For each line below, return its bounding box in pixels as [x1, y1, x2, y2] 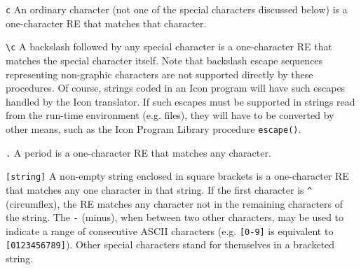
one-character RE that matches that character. [6, 15, 207, 30]
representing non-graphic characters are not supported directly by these [6, 66, 313, 81]
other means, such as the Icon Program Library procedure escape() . [6, 121, 301, 136]
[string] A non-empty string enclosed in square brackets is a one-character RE [6, 169, 349, 183]
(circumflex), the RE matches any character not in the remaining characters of [6, 196, 343, 211]
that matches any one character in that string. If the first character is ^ [6, 182, 313, 197]
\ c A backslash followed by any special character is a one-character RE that [6, 39, 332, 54]
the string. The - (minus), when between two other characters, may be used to [6, 210, 344, 225]
